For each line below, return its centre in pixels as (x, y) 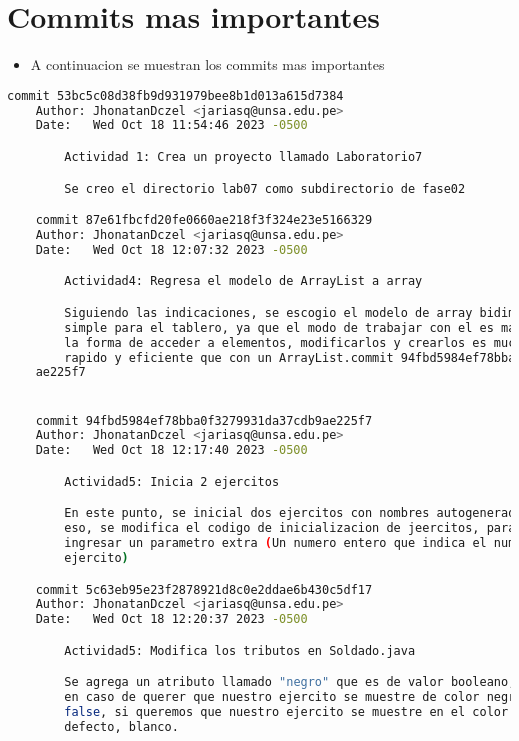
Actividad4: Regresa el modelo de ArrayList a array (243, 281)
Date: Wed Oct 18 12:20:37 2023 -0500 (171, 619)
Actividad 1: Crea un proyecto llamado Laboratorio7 (243, 157)
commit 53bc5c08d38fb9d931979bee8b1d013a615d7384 (175, 95)
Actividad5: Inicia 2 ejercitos (172, 481)
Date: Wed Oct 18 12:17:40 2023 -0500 (171, 450)
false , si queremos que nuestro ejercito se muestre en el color (286, 712)
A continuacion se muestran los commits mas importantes (207, 64)
